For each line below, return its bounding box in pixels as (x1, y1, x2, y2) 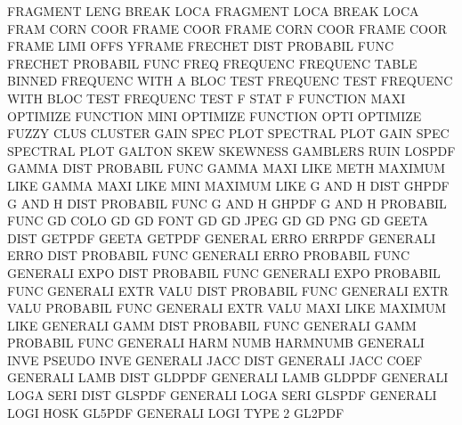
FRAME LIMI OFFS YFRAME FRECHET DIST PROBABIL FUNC (7, 37, 394, 55)
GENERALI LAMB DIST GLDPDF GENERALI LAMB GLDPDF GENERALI (7, 368, 449, 387)
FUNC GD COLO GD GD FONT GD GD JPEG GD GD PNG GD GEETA (7, 211, 429, 230)
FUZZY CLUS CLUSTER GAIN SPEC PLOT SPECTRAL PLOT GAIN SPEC (7, 124, 450, 143)
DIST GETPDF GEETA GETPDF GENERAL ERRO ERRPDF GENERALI (7, 228, 436, 247)
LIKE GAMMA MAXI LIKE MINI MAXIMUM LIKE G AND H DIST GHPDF (7, 176, 450, 194)
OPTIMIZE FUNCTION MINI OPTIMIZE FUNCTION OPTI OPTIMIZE (7, 106, 422, 125)
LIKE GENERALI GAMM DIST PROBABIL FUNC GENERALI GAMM (7, 315, 417, 334)
